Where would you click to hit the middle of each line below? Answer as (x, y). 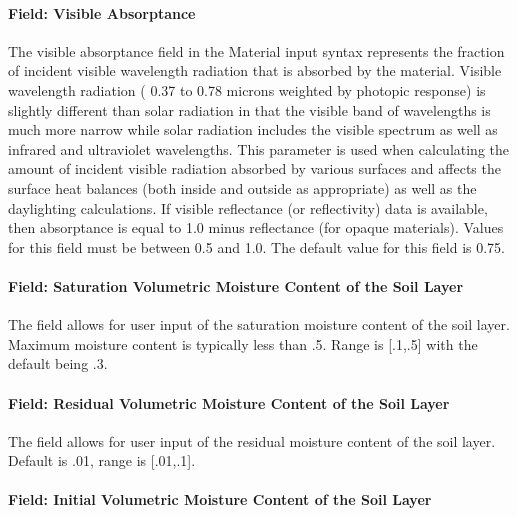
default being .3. (58, 363)
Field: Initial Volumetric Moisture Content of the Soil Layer (220, 499)
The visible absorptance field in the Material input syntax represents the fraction (256, 50)
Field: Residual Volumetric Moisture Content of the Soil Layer (229, 402)
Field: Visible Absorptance (102, 12)
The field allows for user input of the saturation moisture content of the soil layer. (259, 324)
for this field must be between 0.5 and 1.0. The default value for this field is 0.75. (256, 246)
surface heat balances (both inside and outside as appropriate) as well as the (242, 187)
